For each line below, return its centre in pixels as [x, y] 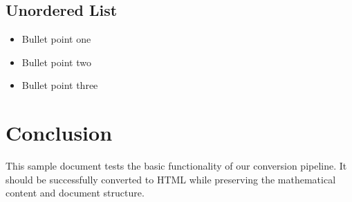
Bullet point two [56, 62]
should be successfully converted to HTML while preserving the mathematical [171, 179]
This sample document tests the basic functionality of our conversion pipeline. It [176, 166]
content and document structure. [75, 193]
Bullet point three [60, 85]
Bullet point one [56, 39]
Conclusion [59, 133]
